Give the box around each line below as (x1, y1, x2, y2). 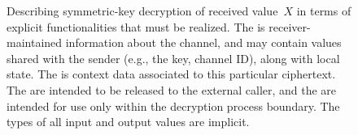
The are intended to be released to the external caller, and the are (7, 81, 337, 98)
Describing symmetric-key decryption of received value (7, 2, 278, 19)
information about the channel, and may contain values (65, 34, 342, 51)
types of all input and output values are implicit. (7, 113, 250, 130)
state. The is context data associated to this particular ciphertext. (7, 65, 336, 82)
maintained (7, 34, 63, 51)
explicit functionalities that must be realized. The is (7, 18, 265, 35)
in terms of (296, 2, 351, 19)
